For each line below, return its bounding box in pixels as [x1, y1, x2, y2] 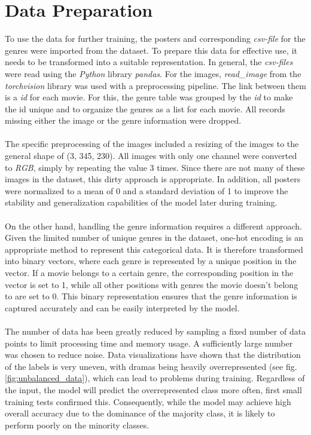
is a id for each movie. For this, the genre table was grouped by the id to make [5, 91, 293, 103]
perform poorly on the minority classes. [5, 418, 150, 431]
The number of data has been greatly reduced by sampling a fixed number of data [5, 324, 306, 337]
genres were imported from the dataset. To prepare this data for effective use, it [5, 44, 297, 56]
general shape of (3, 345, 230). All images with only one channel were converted [5, 149, 297, 162]
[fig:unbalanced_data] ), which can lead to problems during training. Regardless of [5, 372, 305, 384]
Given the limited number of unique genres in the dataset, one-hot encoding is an [5, 231, 303, 244]
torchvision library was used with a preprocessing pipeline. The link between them [5, 79, 306, 91]
